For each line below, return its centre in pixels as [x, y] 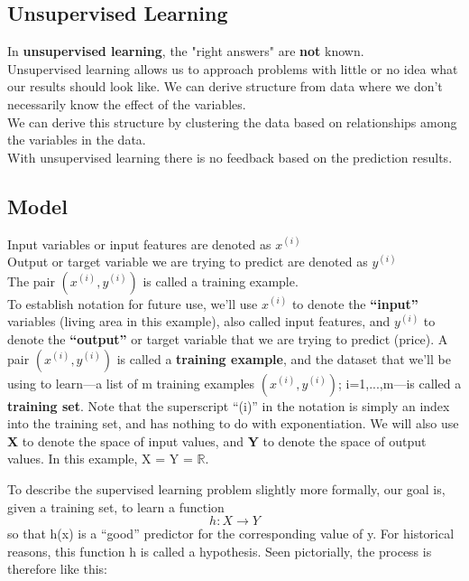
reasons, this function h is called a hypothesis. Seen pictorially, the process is [220, 551]
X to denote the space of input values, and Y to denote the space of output [217, 440]
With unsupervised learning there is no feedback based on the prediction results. [230, 157]
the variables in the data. [77, 140]
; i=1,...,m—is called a [400, 383]
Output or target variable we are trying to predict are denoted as [188, 262]
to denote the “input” [355, 303]
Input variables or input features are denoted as [139, 244]
